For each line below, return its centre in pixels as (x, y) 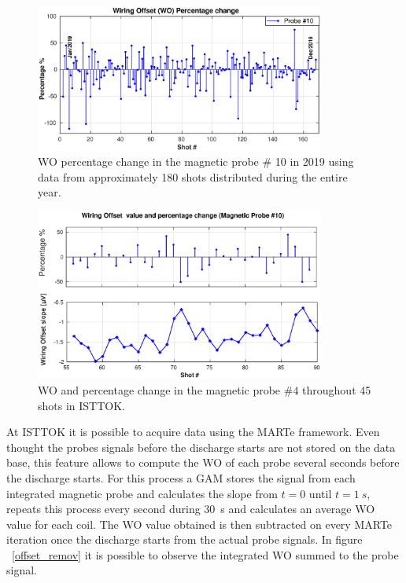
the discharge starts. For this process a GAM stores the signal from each (181, 477)
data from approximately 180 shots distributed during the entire (193, 176)
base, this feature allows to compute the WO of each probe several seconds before (203, 462)
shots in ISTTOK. (81, 405)
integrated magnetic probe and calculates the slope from (142, 493)
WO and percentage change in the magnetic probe (159, 389)
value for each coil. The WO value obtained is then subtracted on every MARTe (199, 524)
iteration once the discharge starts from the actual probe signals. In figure (185, 539)
